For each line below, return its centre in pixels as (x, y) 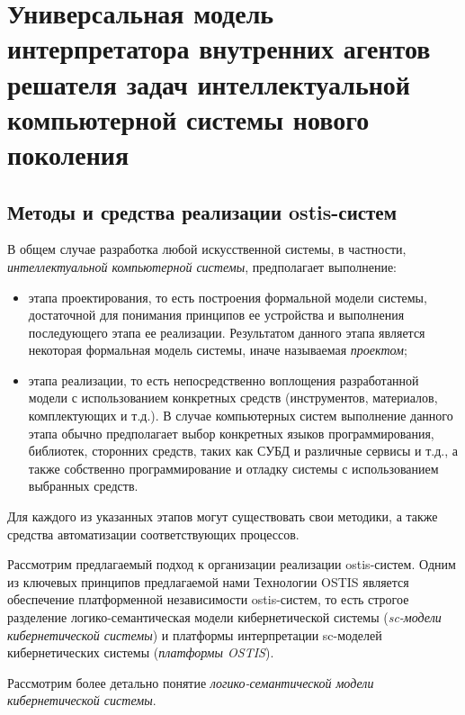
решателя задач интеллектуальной (209, 83)
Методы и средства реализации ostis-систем (202, 211)
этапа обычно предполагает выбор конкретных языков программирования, (231, 433)
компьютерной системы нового (188, 118)
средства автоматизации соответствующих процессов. (153, 534)
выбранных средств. (83, 486)
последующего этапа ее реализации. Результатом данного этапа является (227, 332)
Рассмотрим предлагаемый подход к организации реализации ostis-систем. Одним (232, 564)
